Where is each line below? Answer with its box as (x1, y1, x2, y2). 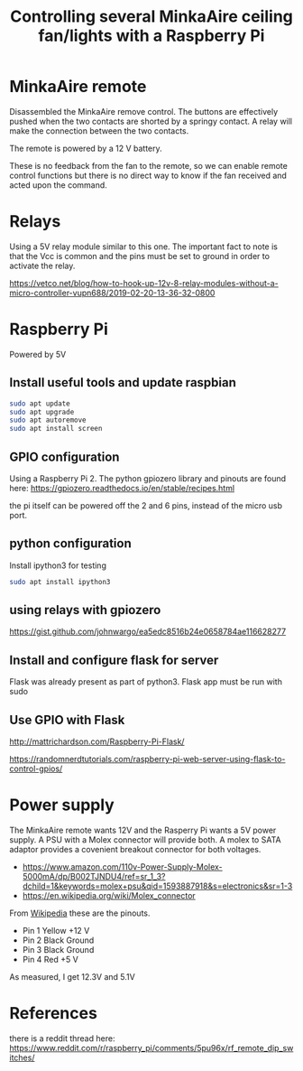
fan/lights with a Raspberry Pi (38, 25, 265, 46)
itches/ (9, 1052, 35, 1063)
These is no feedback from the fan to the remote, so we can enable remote (9, 160, 289, 171)
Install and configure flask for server (9, 652, 219, 667)
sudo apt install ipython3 (9, 577, 111, 586)
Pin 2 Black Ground (22, 935, 95, 945)
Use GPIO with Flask (9, 712, 125, 728)
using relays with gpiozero (9, 602, 161, 618)
